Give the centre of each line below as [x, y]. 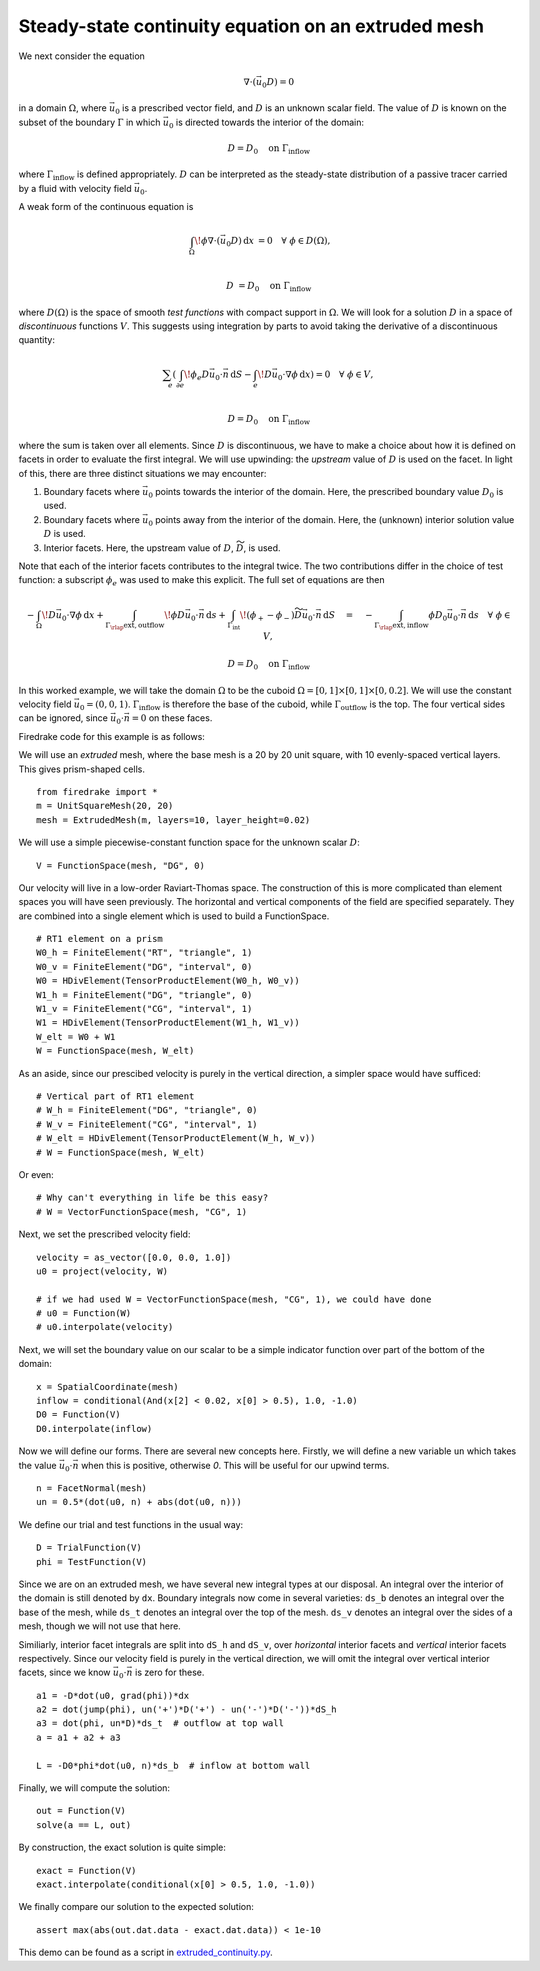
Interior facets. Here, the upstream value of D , [138, 547]
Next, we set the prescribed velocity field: [104, 1234]
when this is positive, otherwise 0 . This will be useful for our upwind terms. [235, 1465]
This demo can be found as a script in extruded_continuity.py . [146, 1952]
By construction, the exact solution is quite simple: [122, 1847]
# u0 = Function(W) [84, 1313]
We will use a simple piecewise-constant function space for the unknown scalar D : [189, 842]
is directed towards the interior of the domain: [270, 122]
